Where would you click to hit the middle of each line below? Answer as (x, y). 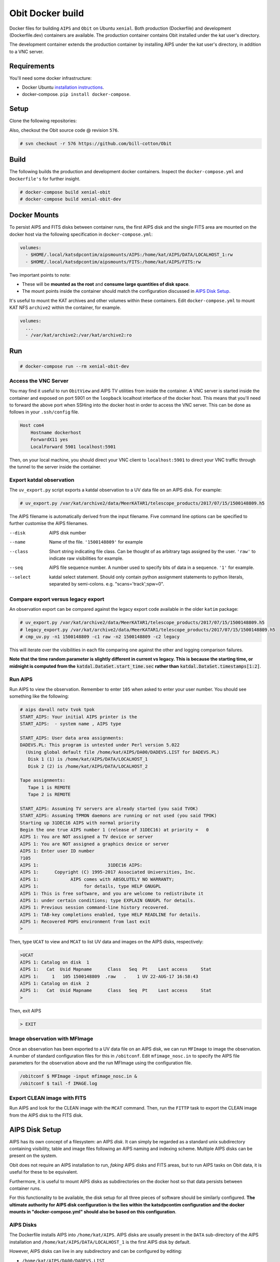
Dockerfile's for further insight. (45, 179)
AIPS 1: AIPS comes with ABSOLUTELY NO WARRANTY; (97, 879)
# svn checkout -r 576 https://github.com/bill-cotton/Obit (96, 143)
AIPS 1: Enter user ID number (57, 851)
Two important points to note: (40, 275)
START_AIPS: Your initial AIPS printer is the (78, 717)
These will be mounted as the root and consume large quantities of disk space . (106, 284)
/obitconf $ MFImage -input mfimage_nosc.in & (78, 1076)
